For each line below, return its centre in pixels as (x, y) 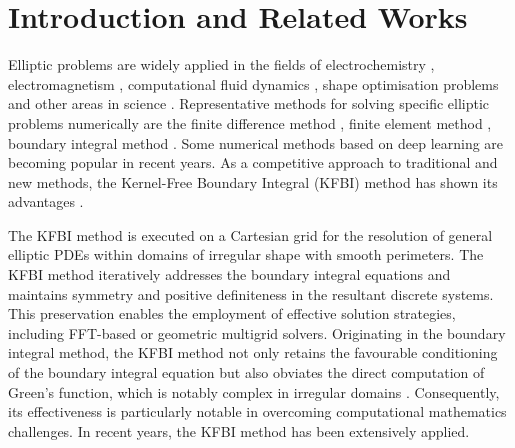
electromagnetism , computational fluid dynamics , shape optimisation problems (253, 83)
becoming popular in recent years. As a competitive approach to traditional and (253, 162)
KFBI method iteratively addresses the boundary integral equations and (229, 274)
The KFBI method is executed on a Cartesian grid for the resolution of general (250, 234)
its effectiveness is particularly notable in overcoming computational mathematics (257, 411)
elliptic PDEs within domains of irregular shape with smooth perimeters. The (246, 254)
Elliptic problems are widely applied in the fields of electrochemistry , (221, 64)
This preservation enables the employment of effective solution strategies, (232, 313)
